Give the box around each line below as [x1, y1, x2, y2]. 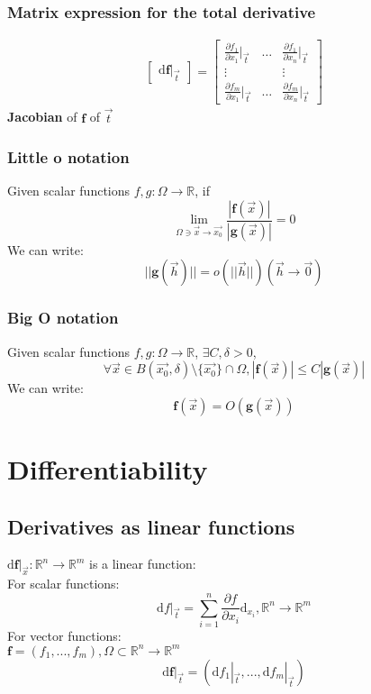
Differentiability [7, 450, 208, 487]
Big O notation [7, 306, 119, 329]
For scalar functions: [7, 574, 120, 593]
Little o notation [7, 146, 130, 169]
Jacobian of [7, 107, 77, 126]
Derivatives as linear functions [7, 512, 295, 540]
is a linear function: [88, 554, 196, 573]
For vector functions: [7, 626, 122, 644]
